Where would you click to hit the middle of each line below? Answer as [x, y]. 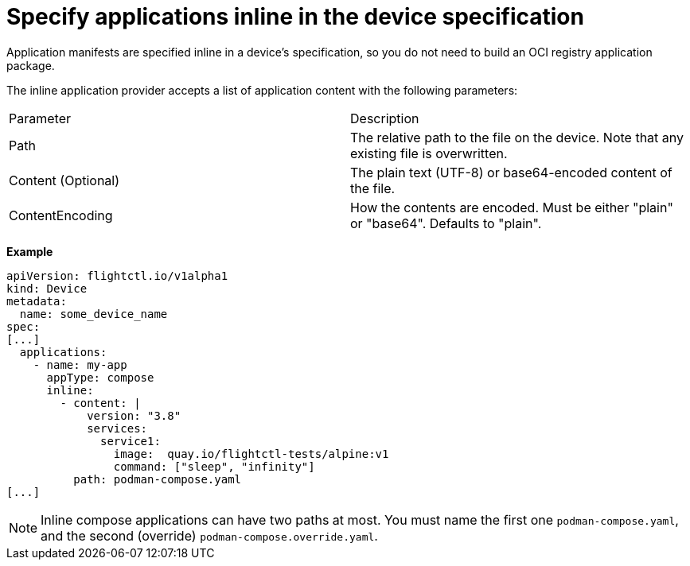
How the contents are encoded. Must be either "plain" [512, 207]
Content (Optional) [64, 180]
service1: [131, 441]
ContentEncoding [61, 215]
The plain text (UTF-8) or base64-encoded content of [511, 172]
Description [385, 118]
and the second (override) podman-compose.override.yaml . [209, 535]
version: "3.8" [134, 415]
